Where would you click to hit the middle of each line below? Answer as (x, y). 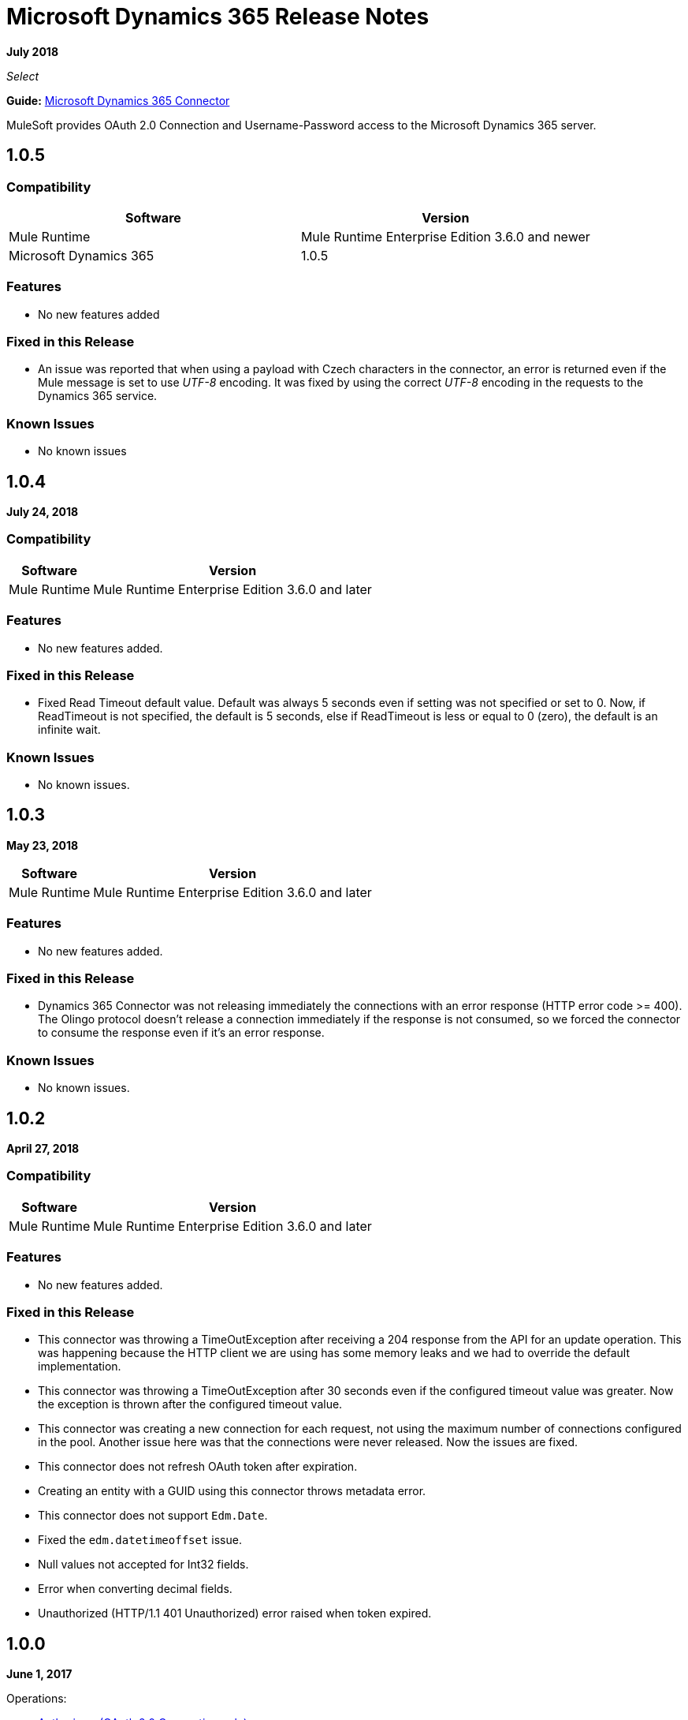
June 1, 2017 (39, 1674)
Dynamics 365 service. (98, 396)
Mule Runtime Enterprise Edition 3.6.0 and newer (445, 236)
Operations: (37, 1699)
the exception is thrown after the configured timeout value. (190, 1404)
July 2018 (32, 51)
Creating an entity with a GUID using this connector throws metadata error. (232, 1491)
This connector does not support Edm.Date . (153, 1516)
